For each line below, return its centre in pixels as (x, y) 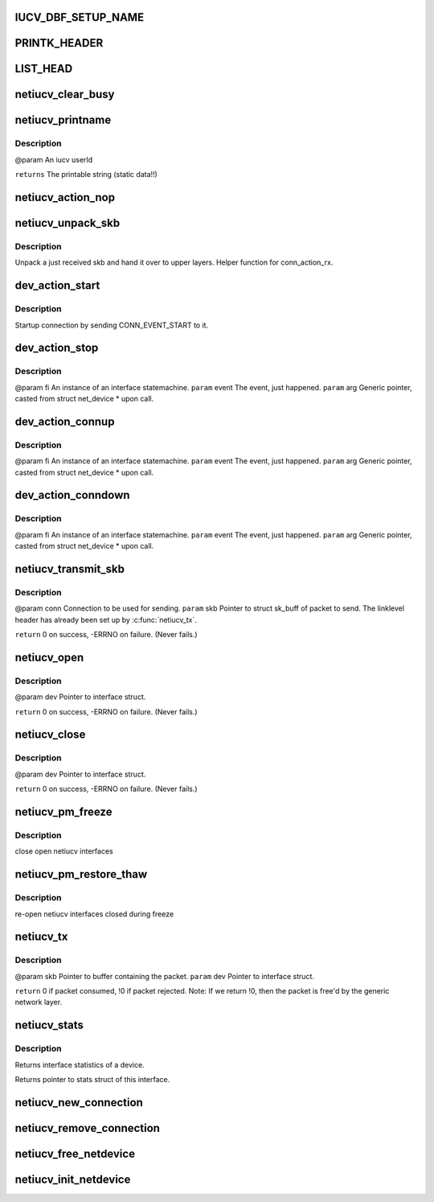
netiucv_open (49, 657)
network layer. (39, 1002)
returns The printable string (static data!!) (86, 175)
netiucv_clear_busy (65, 95)
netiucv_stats (49, 1025)
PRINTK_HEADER (59, 43)
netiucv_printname (63, 120)
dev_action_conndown (72, 495)
